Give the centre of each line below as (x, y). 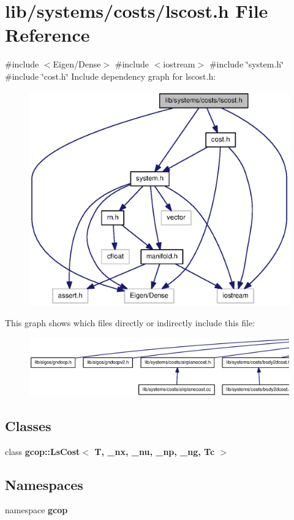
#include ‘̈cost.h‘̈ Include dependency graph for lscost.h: (111, 76)
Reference (47, 35)
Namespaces (44, 484)
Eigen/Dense (77, 64)
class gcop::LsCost (43, 451)
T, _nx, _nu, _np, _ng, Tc (155, 451)
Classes (28, 425)
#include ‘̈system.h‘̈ (246, 64)
